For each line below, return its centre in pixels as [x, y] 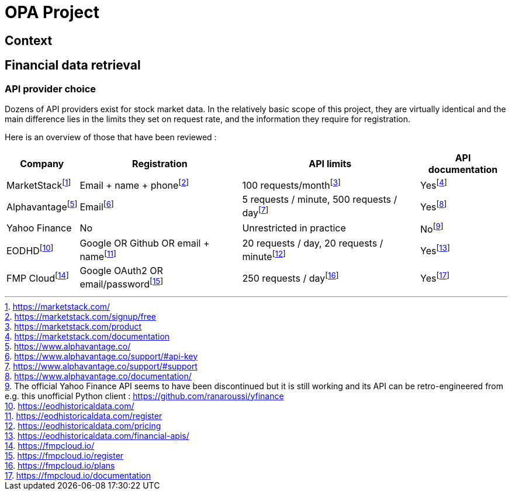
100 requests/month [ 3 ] [291, 184]
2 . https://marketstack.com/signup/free [81, 316]
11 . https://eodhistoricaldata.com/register [84, 416]
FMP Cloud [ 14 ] [38, 278]
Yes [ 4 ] [434, 184]
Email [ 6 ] [97, 206]
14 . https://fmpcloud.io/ [50, 445]
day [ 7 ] [255, 212]
